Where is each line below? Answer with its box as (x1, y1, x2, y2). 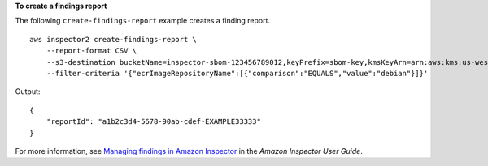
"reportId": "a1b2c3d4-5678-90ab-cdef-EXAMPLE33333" (46, 117, 262, 126)
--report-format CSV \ (46, 46, 137, 56)
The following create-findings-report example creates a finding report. (15, 16, 271, 26)
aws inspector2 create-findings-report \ (29, 35, 197, 44)
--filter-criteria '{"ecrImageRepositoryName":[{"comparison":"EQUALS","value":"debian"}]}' (46, 69, 429, 78)
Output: (15, 87, 41, 96)
